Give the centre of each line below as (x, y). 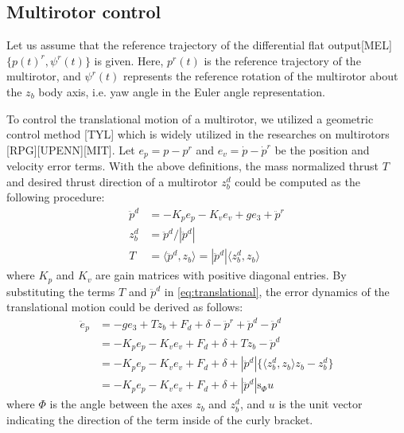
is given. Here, (129, 60)
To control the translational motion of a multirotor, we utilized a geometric (190, 118)
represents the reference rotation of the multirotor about (261, 76)
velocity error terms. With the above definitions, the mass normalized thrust (193, 166)
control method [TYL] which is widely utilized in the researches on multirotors (198, 134)
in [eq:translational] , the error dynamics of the (277, 291)
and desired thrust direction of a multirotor (112, 181)
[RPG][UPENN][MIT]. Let (71, 149)
